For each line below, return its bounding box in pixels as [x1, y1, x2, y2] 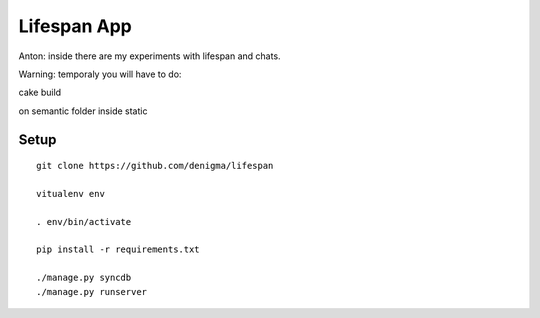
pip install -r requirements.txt [36, 244, 200, 255]
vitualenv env [36, 188, 105, 199]
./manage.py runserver [36, 286, 148, 297]
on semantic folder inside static [18, 105, 148, 117]
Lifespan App [18, 15, 132, 37]
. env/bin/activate [36, 216, 132, 227]
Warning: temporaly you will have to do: [18, 68, 182, 80]
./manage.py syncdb [36, 272, 132, 284]
